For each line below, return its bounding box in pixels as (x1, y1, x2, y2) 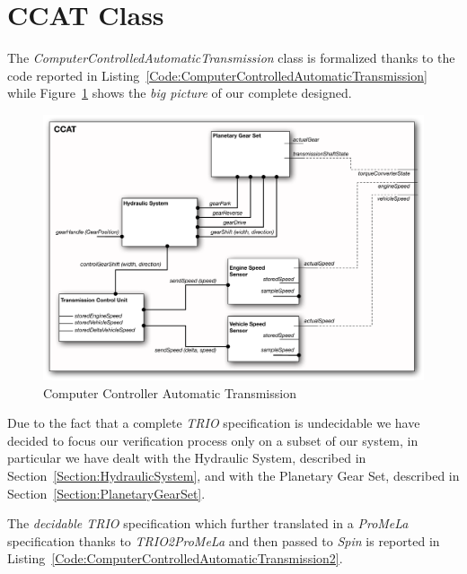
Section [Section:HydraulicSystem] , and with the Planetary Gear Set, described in (7, 465, 460, 484)
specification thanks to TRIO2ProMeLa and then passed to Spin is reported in (7, 531, 440, 550)
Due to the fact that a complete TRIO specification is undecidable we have (7, 413, 420, 432)
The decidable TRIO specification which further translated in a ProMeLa (7, 514, 409, 533)
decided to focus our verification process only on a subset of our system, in (7, 430, 419, 449)
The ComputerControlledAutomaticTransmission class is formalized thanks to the (7, 48, 455, 67)
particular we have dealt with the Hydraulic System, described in (7, 448, 366, 467)
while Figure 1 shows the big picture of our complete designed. (7, 83, 352, 102)
